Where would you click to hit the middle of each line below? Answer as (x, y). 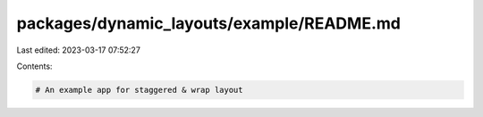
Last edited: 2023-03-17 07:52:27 (78, 50)
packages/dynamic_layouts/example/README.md (209, 23)
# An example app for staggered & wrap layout (139, 90)
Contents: (34, 66)
